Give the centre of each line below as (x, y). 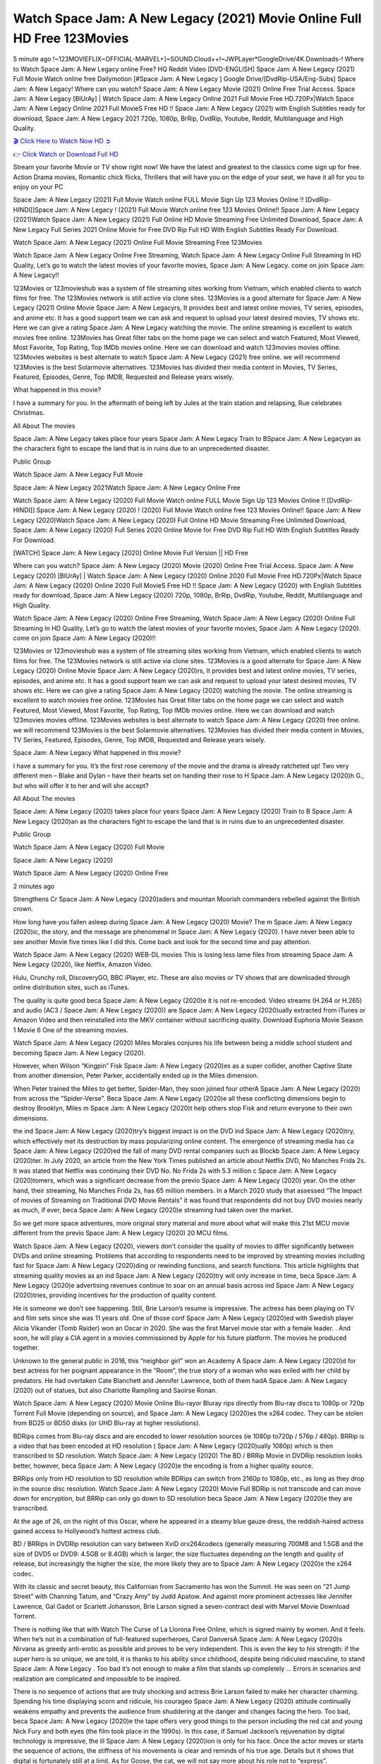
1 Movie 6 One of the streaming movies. (71, 1029)
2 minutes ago (34, 886)
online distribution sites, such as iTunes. (71, 987)
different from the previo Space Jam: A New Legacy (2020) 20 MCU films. (121, 1233)
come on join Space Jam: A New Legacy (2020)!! (84, 638)
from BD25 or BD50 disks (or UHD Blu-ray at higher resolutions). (107, 1423)
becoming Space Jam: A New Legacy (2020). (79, 1053)
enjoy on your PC (38, 187)
